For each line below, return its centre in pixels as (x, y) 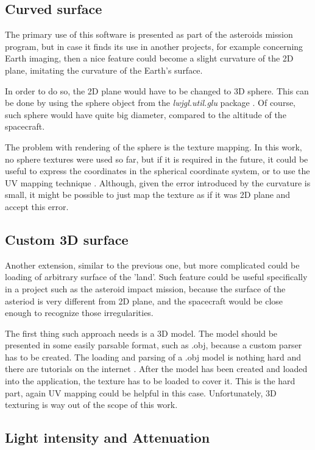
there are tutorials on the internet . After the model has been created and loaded (156, 369)
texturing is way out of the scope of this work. (91, 405)
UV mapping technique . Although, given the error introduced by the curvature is (158, 182)
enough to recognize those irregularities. (79, 313)
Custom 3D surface (67, 239)
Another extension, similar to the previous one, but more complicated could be (152, 265)
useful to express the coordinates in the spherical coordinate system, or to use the (157, 171)
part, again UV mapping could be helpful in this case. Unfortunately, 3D (141, 392)
